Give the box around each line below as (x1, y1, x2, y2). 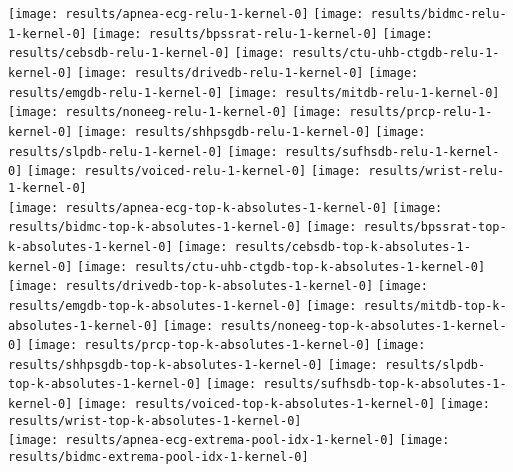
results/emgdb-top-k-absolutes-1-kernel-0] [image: (8, 298, 357, 313)
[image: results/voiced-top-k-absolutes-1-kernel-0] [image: (77, 397, 490, 412)
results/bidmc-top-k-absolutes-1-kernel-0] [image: (8, 220, 357, 235)
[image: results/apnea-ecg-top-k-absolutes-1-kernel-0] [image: (8, 200, 443, 215)
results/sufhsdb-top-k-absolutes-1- (263, 377, 507, 392)
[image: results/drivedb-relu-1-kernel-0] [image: (77, 65, 419, 80)
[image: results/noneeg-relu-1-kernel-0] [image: (8, 105, 342, 120)
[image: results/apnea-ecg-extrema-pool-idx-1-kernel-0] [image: (8, 433, 450, 448)
